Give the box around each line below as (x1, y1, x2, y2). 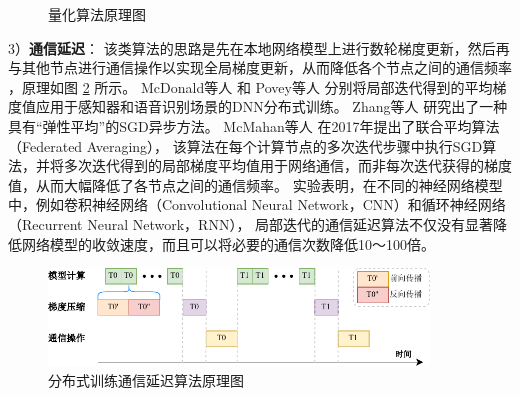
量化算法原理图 (48, 4, 146, 24)
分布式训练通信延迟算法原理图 (48, 369, 244, 390)
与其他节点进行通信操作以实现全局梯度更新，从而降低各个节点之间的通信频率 (8, 57, 512, 78)
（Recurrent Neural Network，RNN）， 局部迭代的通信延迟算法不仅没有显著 (8, 213, 494, 234)
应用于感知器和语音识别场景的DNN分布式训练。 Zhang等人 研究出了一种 (35, 96, 508, 117)
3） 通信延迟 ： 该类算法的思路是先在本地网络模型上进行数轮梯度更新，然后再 (8, 37, 510, 58)
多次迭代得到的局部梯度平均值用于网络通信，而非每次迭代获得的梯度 (63, 155, 512, 176)
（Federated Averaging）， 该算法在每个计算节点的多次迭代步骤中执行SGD (8, 135, 483, 156)
